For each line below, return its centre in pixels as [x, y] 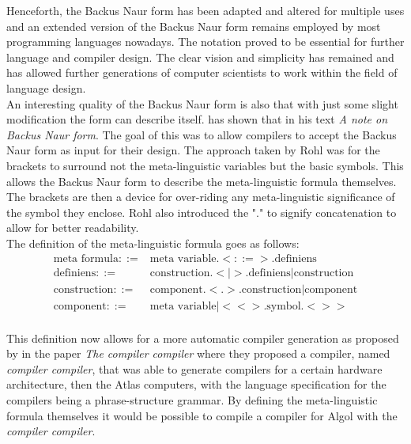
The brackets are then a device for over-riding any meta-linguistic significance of [201, 197]
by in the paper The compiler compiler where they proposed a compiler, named [198, 353]
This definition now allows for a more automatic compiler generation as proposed [203, 338]
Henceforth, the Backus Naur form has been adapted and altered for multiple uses [205, 10]
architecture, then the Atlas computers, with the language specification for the [196, 384]
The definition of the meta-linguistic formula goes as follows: [153, 243]
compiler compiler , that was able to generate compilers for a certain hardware [194, 368]
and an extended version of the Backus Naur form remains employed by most [194, 26]
